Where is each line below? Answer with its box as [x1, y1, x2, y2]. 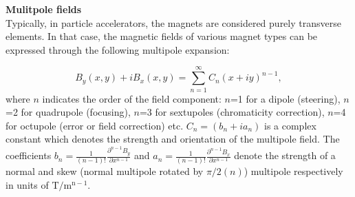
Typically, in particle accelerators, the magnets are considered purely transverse [6, 15, 341, 30]
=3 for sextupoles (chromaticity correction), [139, 105, 325, 119]
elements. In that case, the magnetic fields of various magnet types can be [6, 29, 318, 43]
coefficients [6, 148, 52, 163]
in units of [6, 178, 49, 192]
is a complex [263, 118, 316, 132]
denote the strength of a [234, 148, 336, 163]
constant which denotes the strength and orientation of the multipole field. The [6, 132, 340, 146]
